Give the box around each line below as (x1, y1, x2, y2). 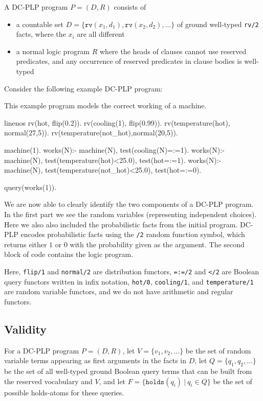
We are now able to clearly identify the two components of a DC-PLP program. (4, 199, 254, 209)
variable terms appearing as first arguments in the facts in (4, 355, 187, 366)
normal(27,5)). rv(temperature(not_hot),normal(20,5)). (4, 127, 178, 138)
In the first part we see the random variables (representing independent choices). (4, 208, 257, 219)
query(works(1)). (4, 181, 57, 192)
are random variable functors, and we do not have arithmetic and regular (4, 286, 233, 297)
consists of (114, 2, 146, 12)
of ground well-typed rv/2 (177, 18, 259, 29)
